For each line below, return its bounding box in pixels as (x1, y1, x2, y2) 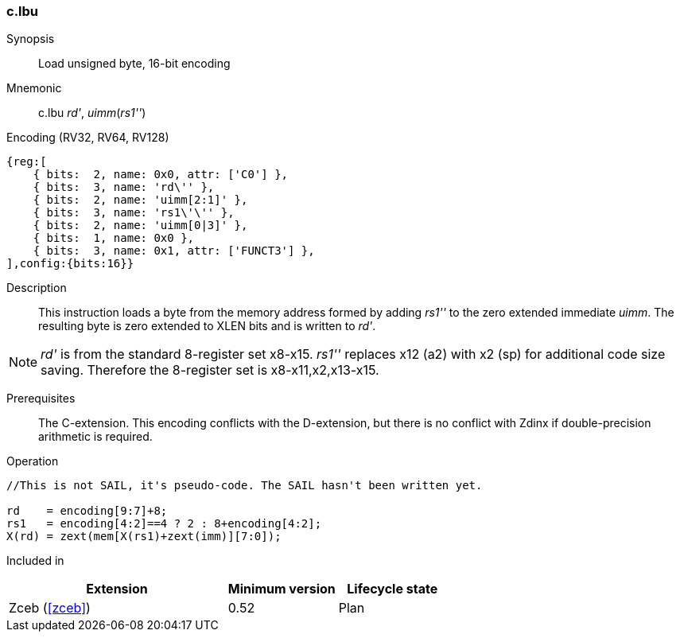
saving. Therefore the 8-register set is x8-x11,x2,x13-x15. (41, 362, 379, 379)
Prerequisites (6, 391, 76, 406)
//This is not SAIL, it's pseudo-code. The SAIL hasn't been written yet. (6, 479, 483, 492)
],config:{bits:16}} (6, 257, 134, 270)
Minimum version (227, 581, 336, 597)
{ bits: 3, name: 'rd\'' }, (33, 181, 215, 194)
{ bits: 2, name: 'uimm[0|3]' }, (33, 219, 248, 232)
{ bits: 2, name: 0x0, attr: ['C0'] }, (33, 168, 289, 181)
